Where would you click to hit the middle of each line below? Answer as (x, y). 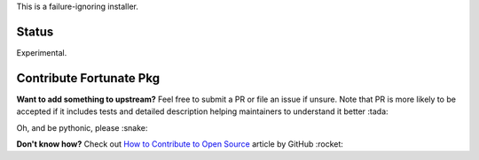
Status (35, 31)
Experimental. (42, 52)
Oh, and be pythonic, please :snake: (82, 127)
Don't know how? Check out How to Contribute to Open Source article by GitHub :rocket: (180, 144)
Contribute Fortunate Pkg (88, 78)
